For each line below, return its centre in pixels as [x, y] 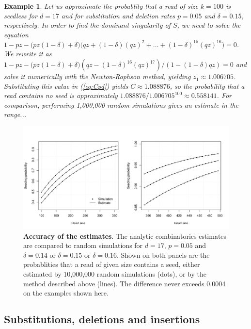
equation [16, 34]
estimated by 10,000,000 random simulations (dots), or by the [115, 274]
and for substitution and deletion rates [118, 15]
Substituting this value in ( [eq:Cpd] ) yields [66, 86]
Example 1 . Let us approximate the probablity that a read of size [101, 6]
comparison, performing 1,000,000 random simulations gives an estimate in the [121, 105]
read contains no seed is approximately [61, 95]
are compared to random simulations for [83, 245]
